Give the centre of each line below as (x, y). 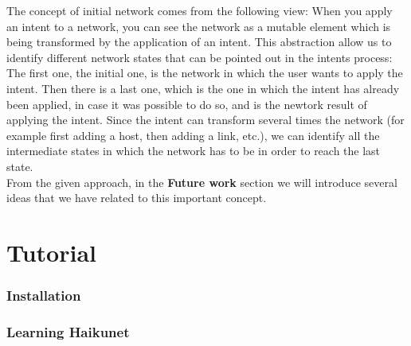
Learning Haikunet (68, 331)
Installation (44, 295)
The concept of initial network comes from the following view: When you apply (200, 10)
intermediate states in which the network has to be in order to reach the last (194, 151)
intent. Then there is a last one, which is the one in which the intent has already (203, 88)
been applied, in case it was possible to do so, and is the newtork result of (187, 104)
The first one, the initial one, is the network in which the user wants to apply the (205, 73)
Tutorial (52, 252)
